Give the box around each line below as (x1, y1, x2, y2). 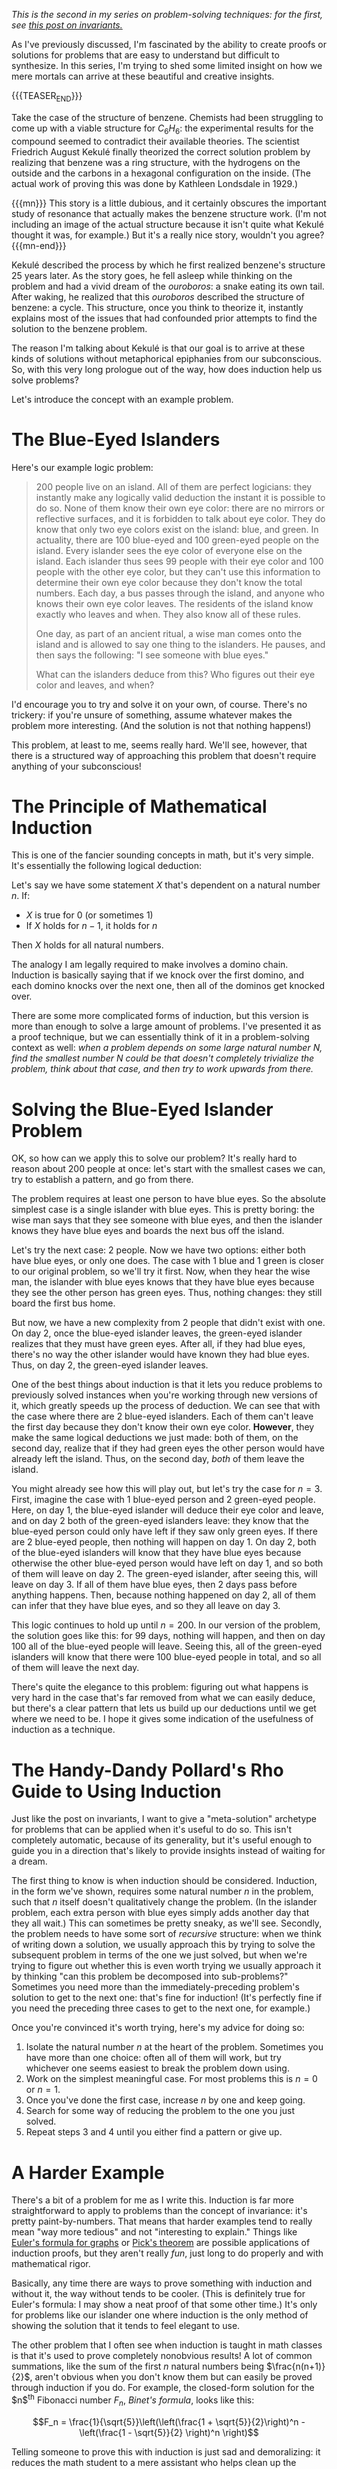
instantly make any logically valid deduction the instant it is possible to (35, 491, 326, 503)
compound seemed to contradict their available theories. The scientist (11, 135, 300, 147)
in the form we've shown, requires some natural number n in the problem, (11, 1885, 314, 1898)
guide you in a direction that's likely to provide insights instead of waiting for (11, 1845, 326, 1857)
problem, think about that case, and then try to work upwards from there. (11, 1063, 314, 1075)
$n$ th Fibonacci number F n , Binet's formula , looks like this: (11, 2392, 255, 2408)
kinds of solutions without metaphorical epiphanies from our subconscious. (11, 352, 322, 364)
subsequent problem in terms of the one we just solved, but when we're (11, 1949, 308, 1961)
